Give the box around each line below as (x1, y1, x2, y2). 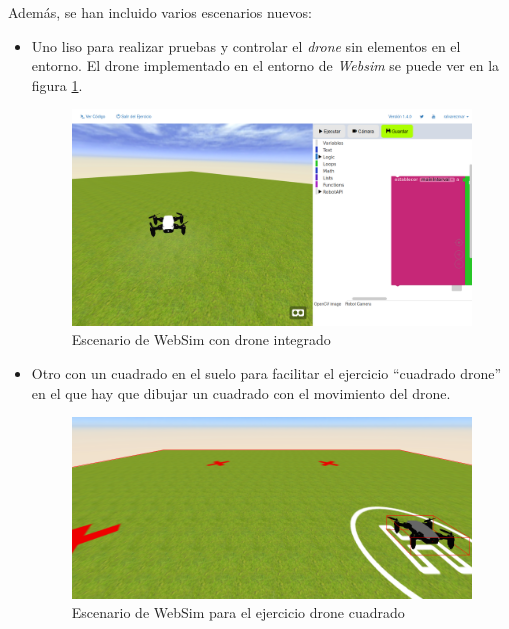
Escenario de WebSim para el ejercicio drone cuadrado (71, 602, 405, 623)
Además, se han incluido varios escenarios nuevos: (8, 2, 312, 22)
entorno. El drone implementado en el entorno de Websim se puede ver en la (31, 55, 500, 76)
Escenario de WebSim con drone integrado (71, 329, 331, 350)
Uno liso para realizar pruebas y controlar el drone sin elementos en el (31, 35, 461, 56)
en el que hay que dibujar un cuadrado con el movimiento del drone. (31, 382, 451, 403)
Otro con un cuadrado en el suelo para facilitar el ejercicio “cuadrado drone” (31, 363, 502, 384)
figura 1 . (31, 74, 83, 95)
